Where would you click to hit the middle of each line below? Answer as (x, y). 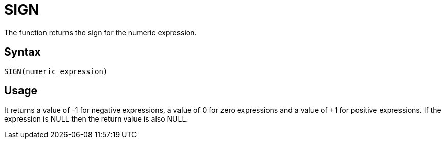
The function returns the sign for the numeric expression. (101, 32)
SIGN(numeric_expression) (56, 71)
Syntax (23, 52)
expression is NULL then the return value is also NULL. (96, 119)
